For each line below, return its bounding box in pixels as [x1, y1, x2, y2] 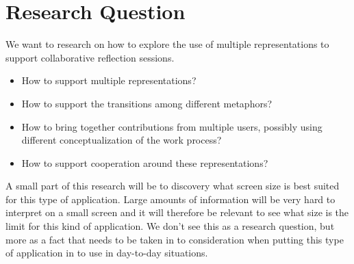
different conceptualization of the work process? [21, 133, 222, 147]
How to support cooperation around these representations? [21, 155, 268, 170]
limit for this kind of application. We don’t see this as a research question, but [5, 219, 335, 233]
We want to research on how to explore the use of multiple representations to [5, 37, 329, 51]
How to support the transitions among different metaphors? [21, 96, 273, 110]
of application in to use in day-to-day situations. [5, 246, 208, 260]
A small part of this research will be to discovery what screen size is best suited [5, 179, 340, 193]
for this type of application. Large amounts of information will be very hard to [5, 192, 336, 206]
